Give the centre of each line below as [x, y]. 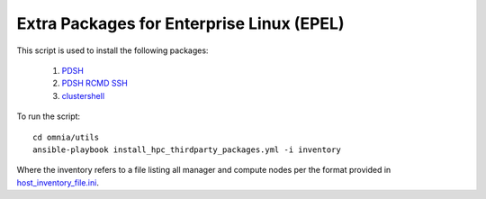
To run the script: [49, 116]
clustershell [83, 95]
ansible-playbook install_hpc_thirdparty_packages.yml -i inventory [187, 149]
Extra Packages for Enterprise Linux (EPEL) [180, 23]
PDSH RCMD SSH [94, 83]
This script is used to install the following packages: [112, 50]
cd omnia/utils [66, 137]
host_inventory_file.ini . [58, 182]
